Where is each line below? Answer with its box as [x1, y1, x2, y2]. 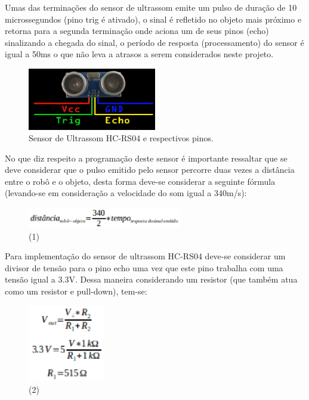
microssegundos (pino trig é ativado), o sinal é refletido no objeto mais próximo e [5, 13, 302, 25]
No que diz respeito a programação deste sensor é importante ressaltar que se [5, 151, 288, 164]
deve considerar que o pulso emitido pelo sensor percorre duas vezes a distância [5, 163, 295, 176]
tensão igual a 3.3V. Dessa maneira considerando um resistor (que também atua [5, 273, 298, 286]
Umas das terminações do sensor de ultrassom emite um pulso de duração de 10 [5, 1, 297, 13]
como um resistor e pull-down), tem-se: [5, 285, 147, 297]
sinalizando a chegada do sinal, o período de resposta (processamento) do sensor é [5, 36, 304, 48]
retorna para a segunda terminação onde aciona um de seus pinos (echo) [5, 24, 269, 37]
